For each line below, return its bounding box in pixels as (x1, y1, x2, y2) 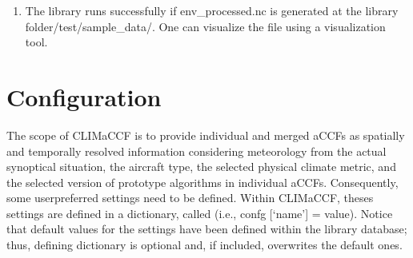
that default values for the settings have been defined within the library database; (6, 220, 407, 237)
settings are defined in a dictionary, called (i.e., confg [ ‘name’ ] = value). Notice (6, 204, 393, 221)
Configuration (6, 80, 162, 113)
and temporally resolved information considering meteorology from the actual (6, 142, 387, 159)
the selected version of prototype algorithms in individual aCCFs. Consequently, (6, 173, 399, 190)
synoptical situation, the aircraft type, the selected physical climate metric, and (6, 158, 396, 175)
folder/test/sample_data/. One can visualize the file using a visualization (25, 18, 386, 34)
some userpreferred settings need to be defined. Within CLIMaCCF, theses (6, 189, 374, 206)
